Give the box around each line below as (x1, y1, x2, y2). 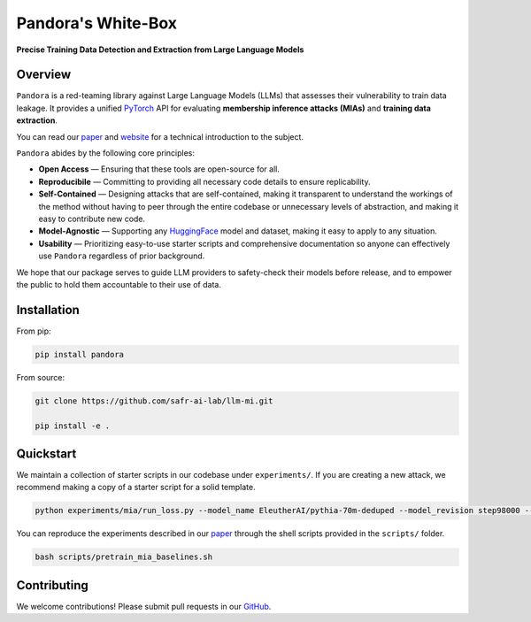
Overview (16, 67, 72, 82)
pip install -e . (35, 420, 111, 431)
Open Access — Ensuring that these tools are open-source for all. (38, 164, 281, 174)
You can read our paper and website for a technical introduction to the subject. (16, 131, 304, 142)
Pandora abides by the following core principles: (16, 148, 195, 158)
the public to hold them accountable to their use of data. (16, 279, 221, 289)
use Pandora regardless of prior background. (38, 250, 205, 261)
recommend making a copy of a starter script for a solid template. (16, 482, 256, 493)
